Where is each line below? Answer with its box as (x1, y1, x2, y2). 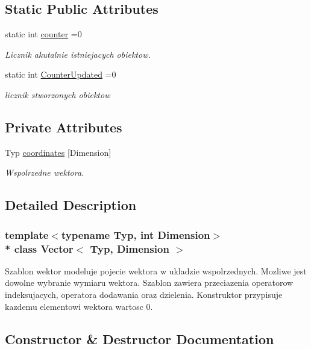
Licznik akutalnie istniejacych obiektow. (5, 48, 151, 60)
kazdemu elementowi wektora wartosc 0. (5, 300, 153, 312)
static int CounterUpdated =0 (5, 68, 116, 81)
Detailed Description (5, 196, 137, 214)
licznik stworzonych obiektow (5, 88, 110, 100)
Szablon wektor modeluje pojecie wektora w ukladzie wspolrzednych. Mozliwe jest (5, 264, 307, 277)
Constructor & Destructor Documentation (5, 329, 274, 348)
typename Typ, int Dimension (61, 227, 210, 242)
